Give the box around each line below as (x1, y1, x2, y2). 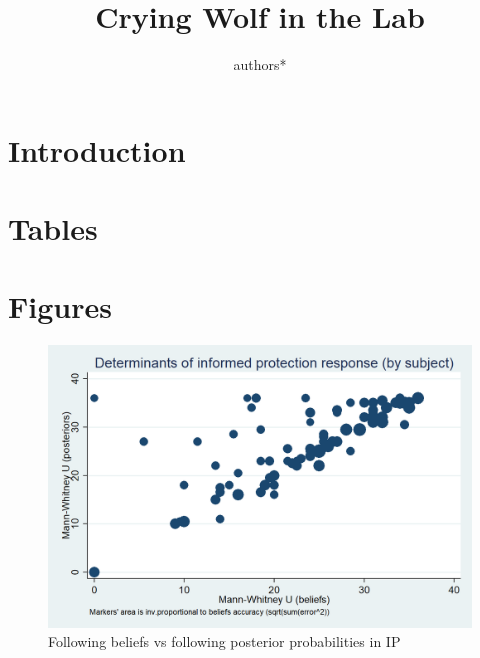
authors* (233, 54, 287, 75)
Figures (8, 286, 112, 327)
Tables (8, 208, 98, 249)
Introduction (8, 129, 186, 170)
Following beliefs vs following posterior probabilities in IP (48, 631, 401, 652)
